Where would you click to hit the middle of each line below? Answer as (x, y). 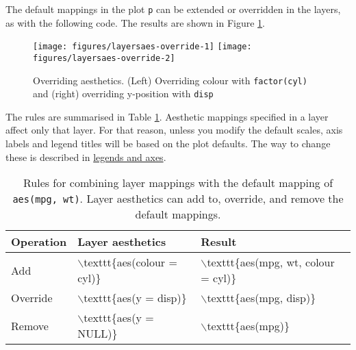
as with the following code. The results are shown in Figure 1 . (136, 22)
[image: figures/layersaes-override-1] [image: (142, 47)
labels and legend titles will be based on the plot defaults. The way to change (168, 143)
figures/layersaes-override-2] (104, 58)
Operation (39, 242)
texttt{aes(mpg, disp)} (262, 298)
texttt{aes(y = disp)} (135, 298)
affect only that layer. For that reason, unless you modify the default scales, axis (174, 130)
